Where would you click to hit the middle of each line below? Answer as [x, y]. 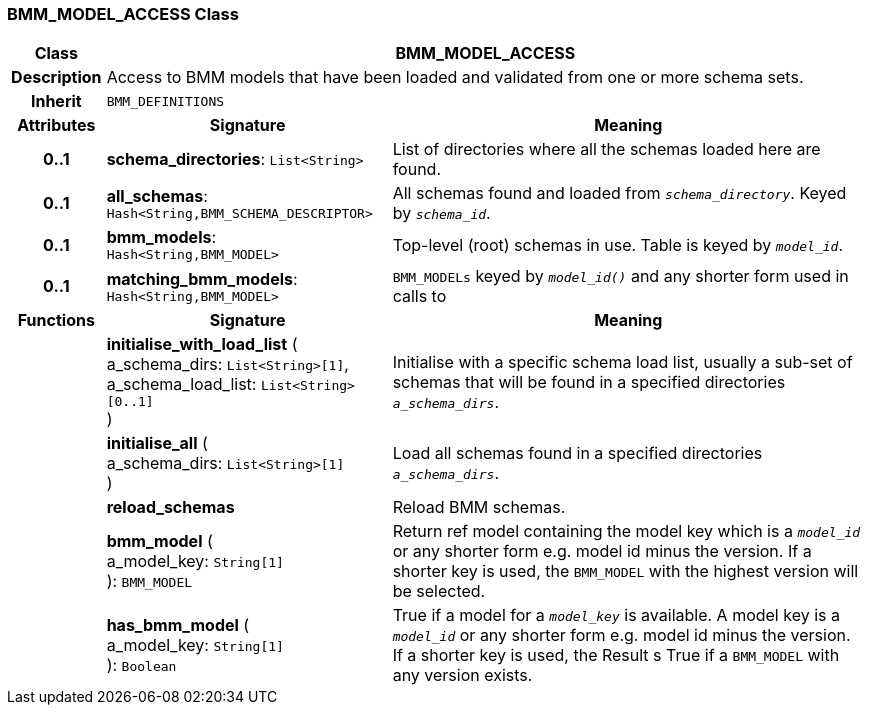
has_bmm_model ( [178, 625]
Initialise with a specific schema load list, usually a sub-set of [622, 361]
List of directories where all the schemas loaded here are [606, 149]
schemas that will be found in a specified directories [589, 381]
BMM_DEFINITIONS [165, 101]
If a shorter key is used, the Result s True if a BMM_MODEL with [616, 655]
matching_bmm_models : [202, 278]
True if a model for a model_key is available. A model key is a [616, 615]
